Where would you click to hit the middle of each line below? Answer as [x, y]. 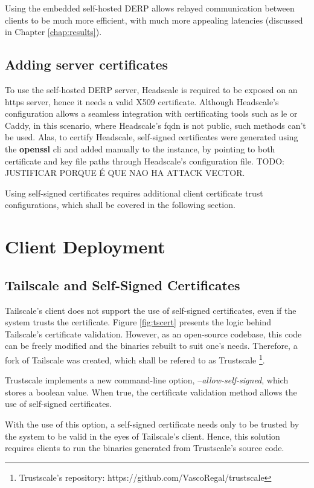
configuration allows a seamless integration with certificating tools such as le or [151, 113]
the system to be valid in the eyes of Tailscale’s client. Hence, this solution [143, 436]
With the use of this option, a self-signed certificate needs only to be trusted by [152, 424]
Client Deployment [85, 246]
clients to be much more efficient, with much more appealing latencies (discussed [154, 20]
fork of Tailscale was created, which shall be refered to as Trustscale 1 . [135, 359]
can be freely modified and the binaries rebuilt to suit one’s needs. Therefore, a [151, 346]
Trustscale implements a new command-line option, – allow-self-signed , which [147, 380]
